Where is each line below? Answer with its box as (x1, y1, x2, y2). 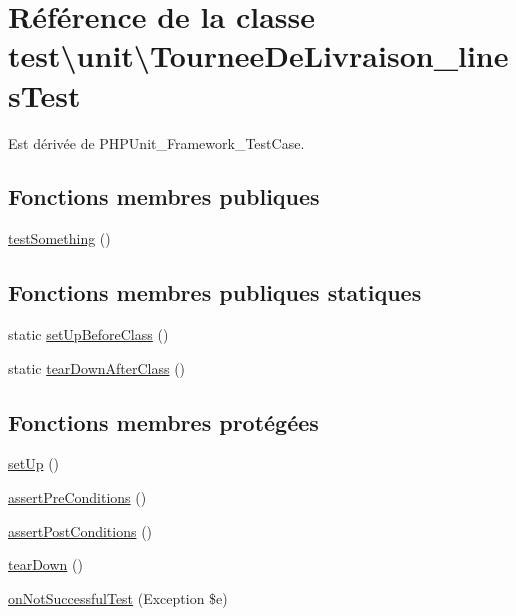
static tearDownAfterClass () (8, 357, 186, 378)
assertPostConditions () (8, 520, 153, 541)
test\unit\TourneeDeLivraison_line (8, 35, 509, 76)
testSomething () (8, 228, 111, 249)
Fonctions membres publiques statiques (8, 277, 422, 308)
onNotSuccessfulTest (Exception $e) (8, 587, 228, 608)
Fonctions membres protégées (8, 406, 319, 437)
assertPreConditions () (8, 487, 147, 508)
